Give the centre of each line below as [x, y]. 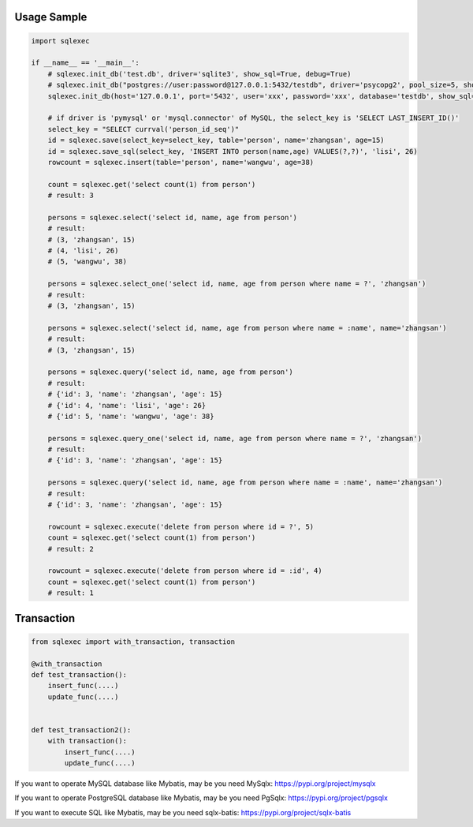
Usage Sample [51, 17]
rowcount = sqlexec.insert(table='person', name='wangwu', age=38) [181, 162]
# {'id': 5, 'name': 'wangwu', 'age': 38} [131, 416]
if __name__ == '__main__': [85, 63]
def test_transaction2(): [81, 730]
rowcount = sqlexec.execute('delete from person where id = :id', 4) [185, 571]
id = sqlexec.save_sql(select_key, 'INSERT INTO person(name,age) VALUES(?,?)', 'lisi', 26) [233, 151]
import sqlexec [60, 41]
